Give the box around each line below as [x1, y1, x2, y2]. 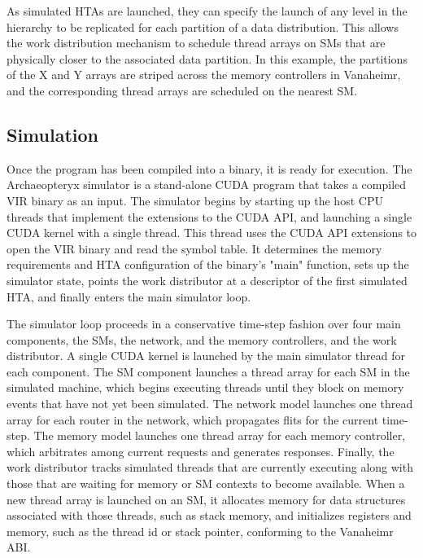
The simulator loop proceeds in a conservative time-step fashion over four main [7, 315, 401, 332]
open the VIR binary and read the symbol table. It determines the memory [7, 239, 382, 257]
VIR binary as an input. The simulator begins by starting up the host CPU [7, 191, 383, 209]
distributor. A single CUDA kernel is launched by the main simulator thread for [7, 347, 405, 364]
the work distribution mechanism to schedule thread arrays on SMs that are [7, 34, 386, 51]
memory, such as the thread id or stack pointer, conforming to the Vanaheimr [7, 522, 394, 539]
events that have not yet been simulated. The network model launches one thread [7, 395, 413, 412]
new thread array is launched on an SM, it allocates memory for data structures [7, 490, 406, 507]
